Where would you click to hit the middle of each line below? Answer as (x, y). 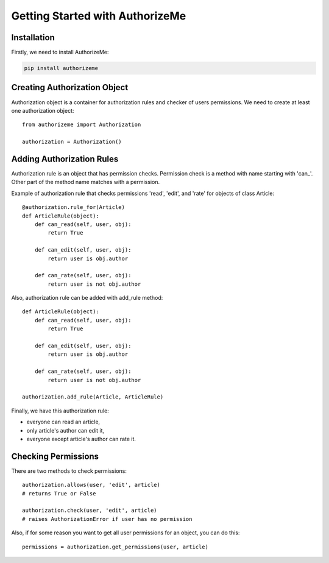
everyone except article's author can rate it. (81, 439)
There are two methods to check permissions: (69, 471)
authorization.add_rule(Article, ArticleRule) (93, 397)
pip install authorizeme (61, 68)
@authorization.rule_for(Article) (73, 207)
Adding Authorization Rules (65, 159)
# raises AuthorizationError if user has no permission (107, 519)
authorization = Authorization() (72, 142)
